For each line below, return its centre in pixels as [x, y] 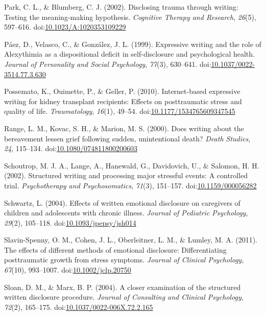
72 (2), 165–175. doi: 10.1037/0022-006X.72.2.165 [79, 307]
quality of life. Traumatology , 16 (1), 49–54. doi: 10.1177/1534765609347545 [120, 111]
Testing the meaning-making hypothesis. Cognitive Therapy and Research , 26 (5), [130, 17]
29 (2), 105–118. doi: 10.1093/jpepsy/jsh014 [70, 222]
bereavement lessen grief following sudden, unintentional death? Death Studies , [127, 138]
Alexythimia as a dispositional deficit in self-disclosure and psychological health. [129, 54]
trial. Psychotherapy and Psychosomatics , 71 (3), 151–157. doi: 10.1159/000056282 [130, 185]
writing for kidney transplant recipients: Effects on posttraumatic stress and [123, 101]
